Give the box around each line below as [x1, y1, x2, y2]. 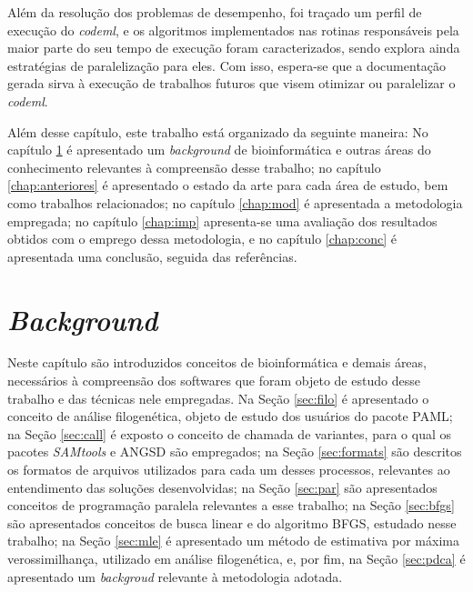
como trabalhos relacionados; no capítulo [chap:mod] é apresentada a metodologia [7, 193, 463, 212]
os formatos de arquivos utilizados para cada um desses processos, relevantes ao [7, 460, 450, 478]
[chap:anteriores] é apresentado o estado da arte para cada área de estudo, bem [7, 176, 448, 195]
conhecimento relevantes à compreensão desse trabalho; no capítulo [7, 157, 381, 176]
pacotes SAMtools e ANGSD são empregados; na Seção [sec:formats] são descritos [7, 442, 462, 461]
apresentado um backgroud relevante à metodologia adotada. [7, 567, 343, 586]
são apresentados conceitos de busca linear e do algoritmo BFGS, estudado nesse [7, 513, 457, 532]
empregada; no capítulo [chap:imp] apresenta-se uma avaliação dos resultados [7, 211, 438, 230]
